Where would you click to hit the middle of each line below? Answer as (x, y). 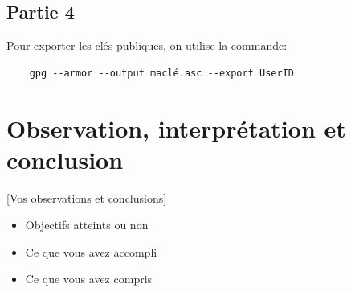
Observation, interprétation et (176, 127)
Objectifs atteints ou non (87, 225)
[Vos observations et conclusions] (87, 197)
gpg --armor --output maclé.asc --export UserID (161, 73)
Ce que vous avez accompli (91, 251)
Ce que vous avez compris (89, 279)
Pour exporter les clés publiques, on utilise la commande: (147, 45)
